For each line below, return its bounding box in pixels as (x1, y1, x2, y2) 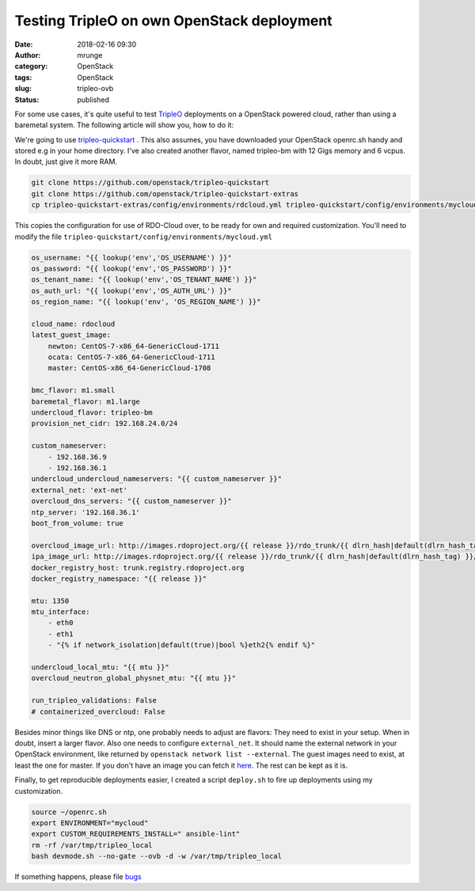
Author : (14, 50, 41, 59)
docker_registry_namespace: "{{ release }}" (31, 574, 207, 583)
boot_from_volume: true (31, 518, 124, 528)
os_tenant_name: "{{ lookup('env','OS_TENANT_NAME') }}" (31, 275, 257, 284)
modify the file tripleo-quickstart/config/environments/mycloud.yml (14, 232, 273, 241)
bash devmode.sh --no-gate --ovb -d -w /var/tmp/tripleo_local (31, 851, 283, 861)
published (77, 95, 110, 104)
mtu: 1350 (31, 596, 70, 605)
